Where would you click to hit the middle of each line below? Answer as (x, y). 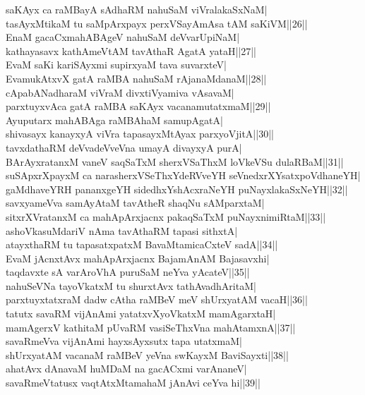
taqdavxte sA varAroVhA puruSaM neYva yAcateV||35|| (128, 272)
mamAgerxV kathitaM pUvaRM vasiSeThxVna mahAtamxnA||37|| (151, 327)
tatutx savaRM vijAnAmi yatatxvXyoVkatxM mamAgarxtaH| (141, 314)
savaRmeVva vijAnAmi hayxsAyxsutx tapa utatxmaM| (124, 341)
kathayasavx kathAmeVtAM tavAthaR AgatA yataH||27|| (131, 50)
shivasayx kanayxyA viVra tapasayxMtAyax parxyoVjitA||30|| (140, 134)
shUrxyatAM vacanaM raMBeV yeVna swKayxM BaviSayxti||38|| (147, 354)
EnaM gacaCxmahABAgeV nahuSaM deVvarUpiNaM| (123, 37)
